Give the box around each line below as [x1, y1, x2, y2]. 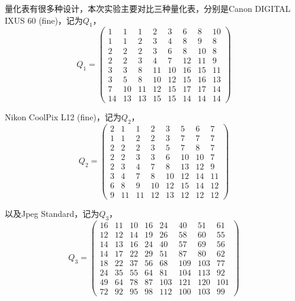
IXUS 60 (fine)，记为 [5, 14, 83, 26]
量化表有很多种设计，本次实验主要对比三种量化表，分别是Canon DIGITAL [5, 2, 291, 14]
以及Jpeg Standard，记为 [5, 207, 100, 219]
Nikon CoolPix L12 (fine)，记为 [5, 110, 121, 123]
